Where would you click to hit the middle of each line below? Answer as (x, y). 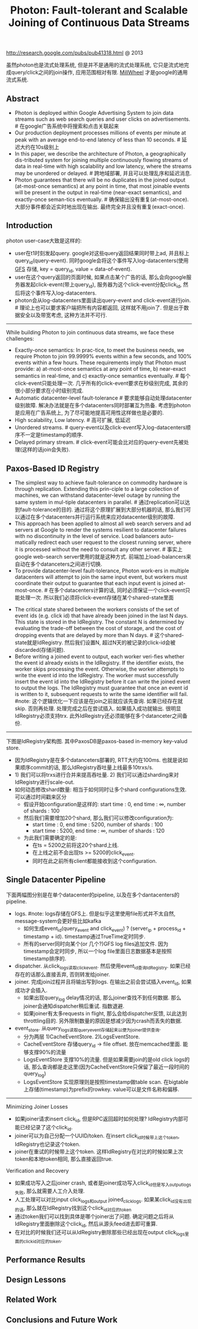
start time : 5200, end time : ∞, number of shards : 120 (98, 831)
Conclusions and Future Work (62, 1320)
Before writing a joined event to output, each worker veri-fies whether (99, 657)
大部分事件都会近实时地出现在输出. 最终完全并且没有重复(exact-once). (100, 207)
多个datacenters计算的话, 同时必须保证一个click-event (120, 591)
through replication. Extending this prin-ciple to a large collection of (97, 489)
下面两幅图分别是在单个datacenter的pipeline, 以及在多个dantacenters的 (93, 895)
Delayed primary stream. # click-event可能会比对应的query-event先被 (99, 442)
